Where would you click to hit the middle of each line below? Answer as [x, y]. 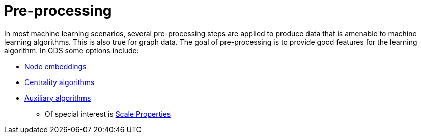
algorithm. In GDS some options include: [72, 50]
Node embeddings [55, 66]
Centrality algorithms [60, 82]
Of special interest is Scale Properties [108, 114]
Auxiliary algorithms [58, 98]
